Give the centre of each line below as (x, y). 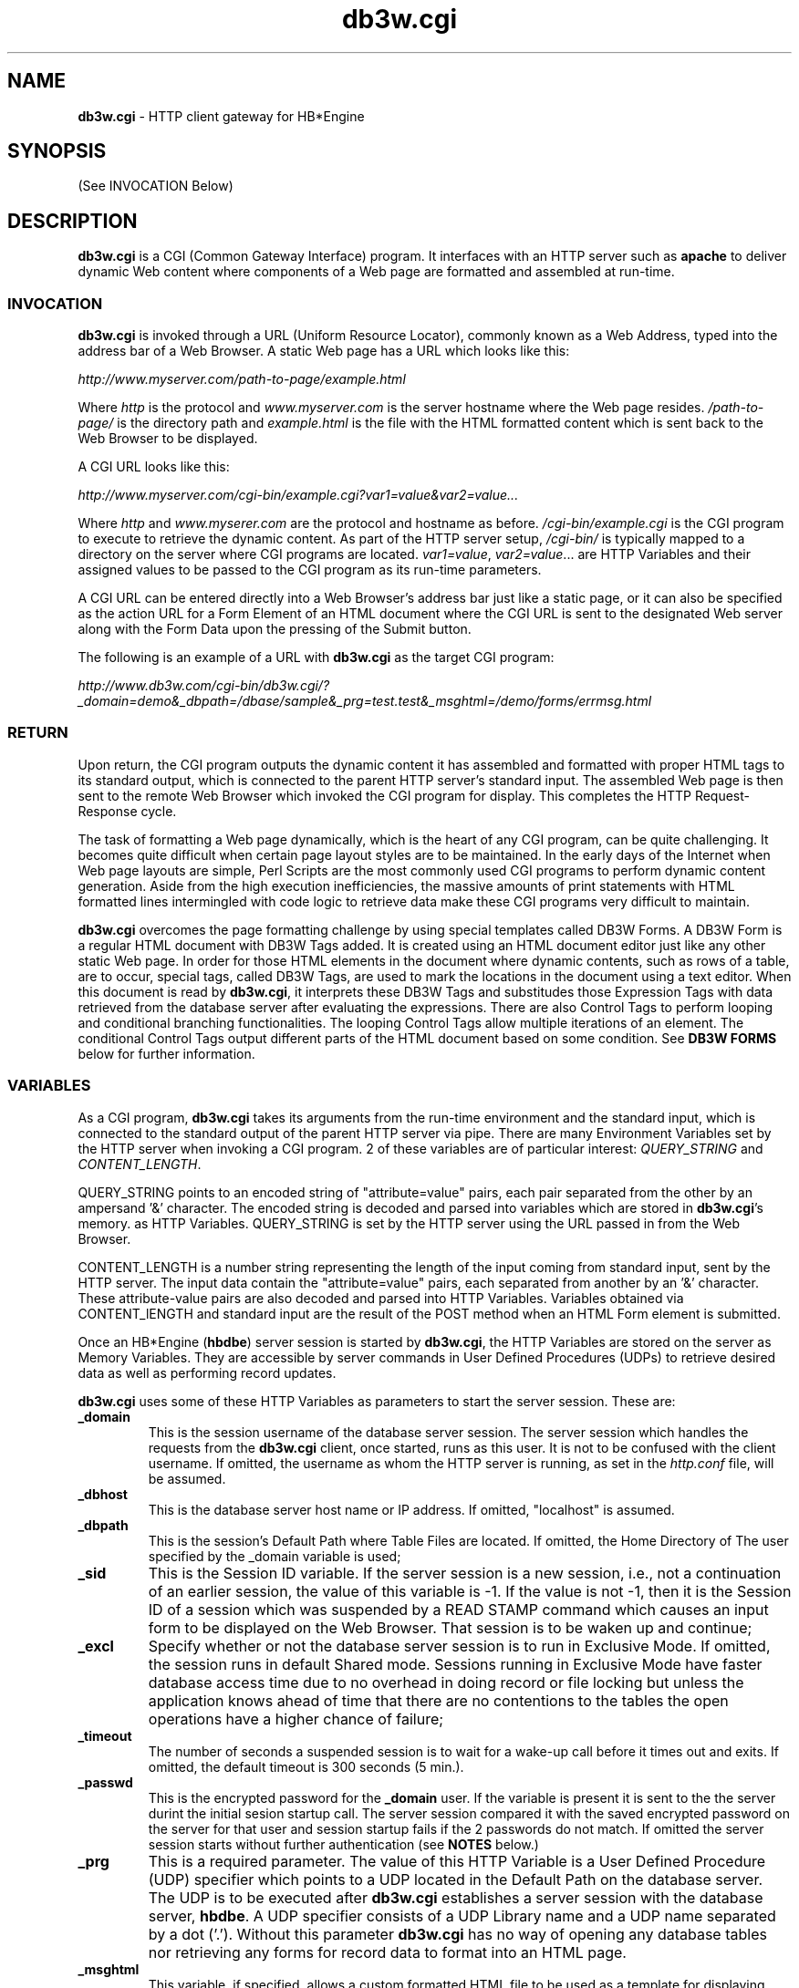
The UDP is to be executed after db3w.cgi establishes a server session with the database (456, 1897)
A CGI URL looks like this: (154, 467)
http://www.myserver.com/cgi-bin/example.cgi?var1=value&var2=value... (298, 495)
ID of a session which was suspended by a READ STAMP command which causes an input (458, 1609)
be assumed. (187, 1478)
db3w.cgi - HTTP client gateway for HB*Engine (221, 116)
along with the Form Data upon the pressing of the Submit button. (275, 629)
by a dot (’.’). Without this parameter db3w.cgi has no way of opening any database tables (457, 1934)
